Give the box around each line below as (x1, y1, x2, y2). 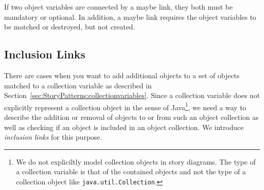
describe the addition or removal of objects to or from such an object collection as (4, 112, 259, 122)
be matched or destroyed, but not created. (4, 21, 136, 32)
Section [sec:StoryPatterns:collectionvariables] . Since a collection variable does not (4, 90, 260, 101)
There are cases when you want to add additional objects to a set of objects (4, 70, 240, 80)
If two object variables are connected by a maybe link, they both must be (4, 2, 233, 12)
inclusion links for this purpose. (4, 132, 102, 142)
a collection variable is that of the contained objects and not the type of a (16, 166, 246, 177)
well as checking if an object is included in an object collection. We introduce (4, 121, 244, 132)
